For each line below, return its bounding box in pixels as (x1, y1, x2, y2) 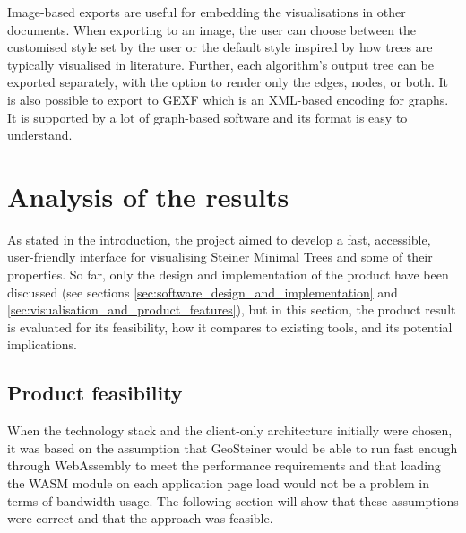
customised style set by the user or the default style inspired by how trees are (7, 38, 433, 56)
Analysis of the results (7, 177, 289, 214)
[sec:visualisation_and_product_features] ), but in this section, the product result (7, 300, 456, 319)
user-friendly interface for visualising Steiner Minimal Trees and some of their (7, 247, 433, 266)
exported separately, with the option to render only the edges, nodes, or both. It (7, 73, 449, 91)
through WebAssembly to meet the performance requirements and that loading (7, 456, 441, 475)
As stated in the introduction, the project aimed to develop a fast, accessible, (7, 229, 431, 248)
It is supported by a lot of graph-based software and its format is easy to (7, 107, 408, 126)
